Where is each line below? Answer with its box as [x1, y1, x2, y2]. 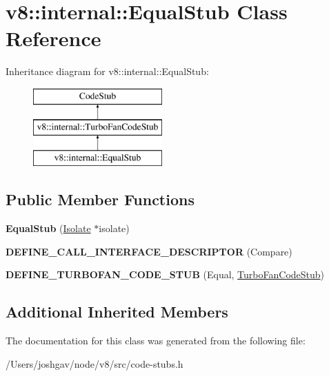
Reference [6, 24, 101, 52]
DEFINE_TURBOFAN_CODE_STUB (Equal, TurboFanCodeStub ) [6, 267, 325, 282]
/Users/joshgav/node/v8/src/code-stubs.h [6, 356, 183, 370]
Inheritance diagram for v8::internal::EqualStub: [6, 64, 209, 79]
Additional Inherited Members [6, 301, 228, 322]
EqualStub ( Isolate [6, 221, 91, 236]
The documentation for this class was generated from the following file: [6, 333, 306, 348]
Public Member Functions [6, 189, 195, 210]
